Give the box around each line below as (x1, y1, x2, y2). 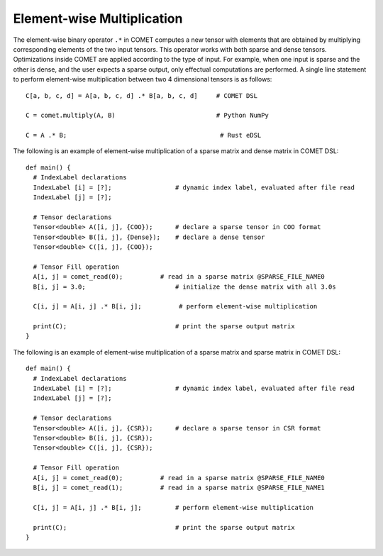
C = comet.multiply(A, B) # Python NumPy (26, 111, 269, 120)
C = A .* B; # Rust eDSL (26, 131, 262, 140)
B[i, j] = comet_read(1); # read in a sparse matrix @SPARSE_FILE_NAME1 (33, 483, 326, 491)
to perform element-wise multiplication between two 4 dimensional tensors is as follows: (13, 75, 272, 84)
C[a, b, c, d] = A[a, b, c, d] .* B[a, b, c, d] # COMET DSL (26, 91, 258, 99)
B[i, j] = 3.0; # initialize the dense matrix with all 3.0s (33, 282, 336, 291)
